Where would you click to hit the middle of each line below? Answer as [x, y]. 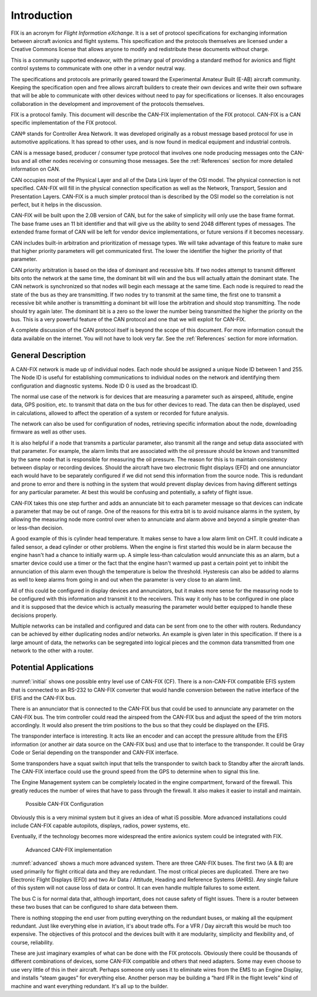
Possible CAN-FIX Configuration [65, 804]
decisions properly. [34, 615]
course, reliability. [32, 942]
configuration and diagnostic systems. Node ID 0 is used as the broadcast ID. [104, 386]
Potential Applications [52, 668]
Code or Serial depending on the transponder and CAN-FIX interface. [95, 752]
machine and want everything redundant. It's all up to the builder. [90, 986]
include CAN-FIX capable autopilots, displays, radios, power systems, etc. [100, 826]
